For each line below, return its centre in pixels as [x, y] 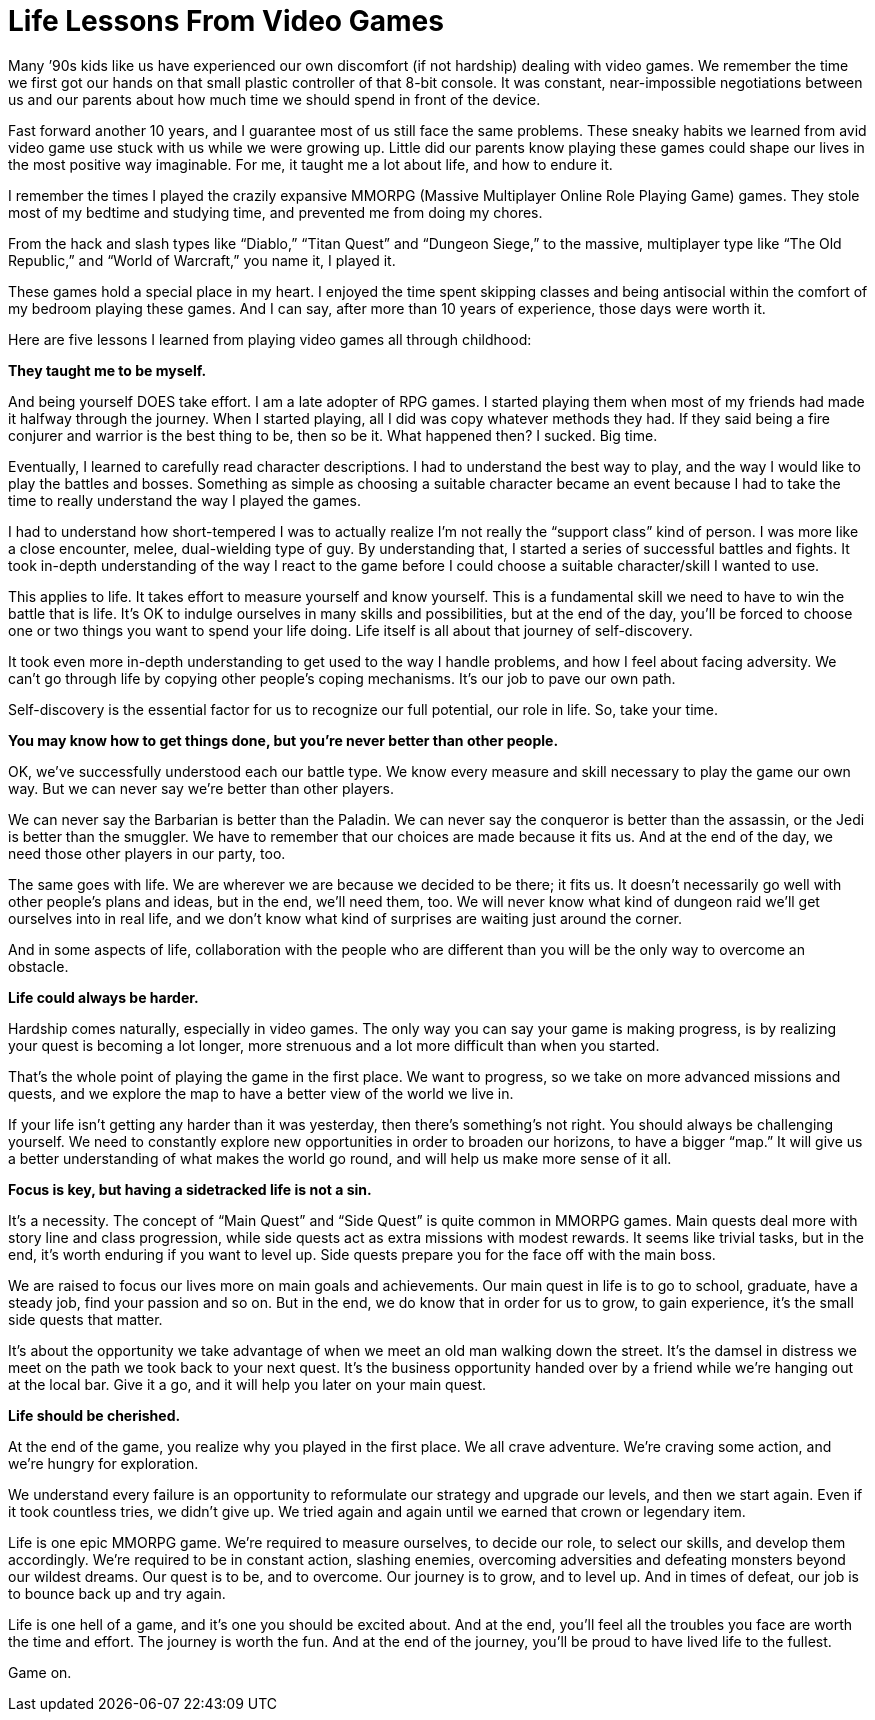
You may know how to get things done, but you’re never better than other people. [283, 740]
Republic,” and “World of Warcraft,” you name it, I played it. [202, 260]
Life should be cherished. [94, 1415]
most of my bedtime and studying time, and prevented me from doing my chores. [275, 212]
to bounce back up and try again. [117, 1593]
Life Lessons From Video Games [226, 21]
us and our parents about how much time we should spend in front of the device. [274, 99]
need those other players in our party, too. [147, 853]
